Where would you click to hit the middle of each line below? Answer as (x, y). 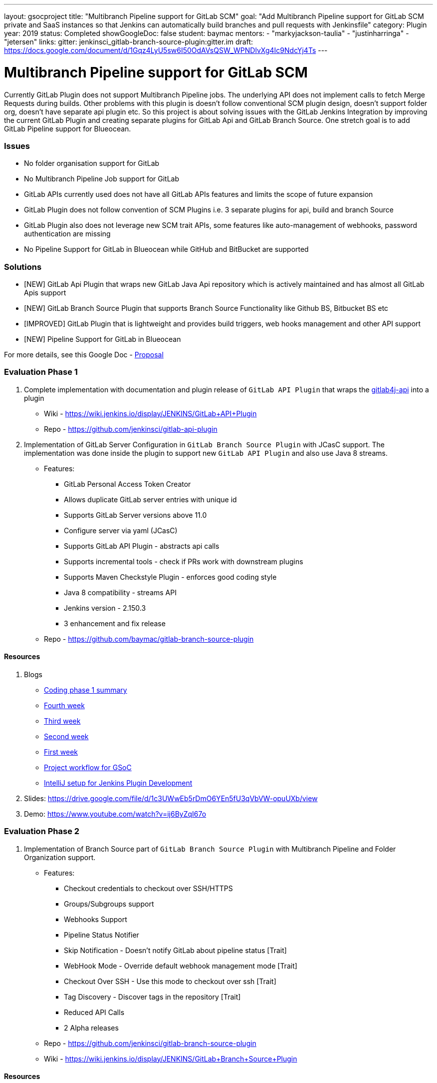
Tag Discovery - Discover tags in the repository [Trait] (152, 997)
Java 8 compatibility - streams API (120, 592)
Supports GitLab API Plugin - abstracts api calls (142, 546)
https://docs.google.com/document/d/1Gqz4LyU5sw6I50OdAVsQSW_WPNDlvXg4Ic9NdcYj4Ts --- (166, 50)
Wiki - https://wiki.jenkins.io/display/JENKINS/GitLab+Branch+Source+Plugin (171, 1059)
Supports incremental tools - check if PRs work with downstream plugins (184, 561)
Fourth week (64, 705)
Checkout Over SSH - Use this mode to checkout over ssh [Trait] (170, 981)
